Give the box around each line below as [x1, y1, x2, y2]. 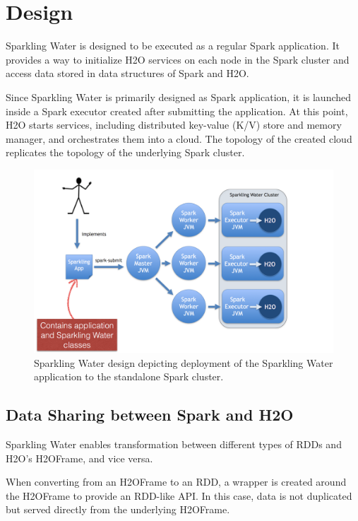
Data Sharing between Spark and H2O [6, 404, 294, 426]
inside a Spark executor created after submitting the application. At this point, [6, 103, 348, 118]
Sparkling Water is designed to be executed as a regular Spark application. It [6, 38, 340, 53]
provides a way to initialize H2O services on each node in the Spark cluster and [6, 52, 350, 66]
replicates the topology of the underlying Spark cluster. [6, 145, 245, 160]
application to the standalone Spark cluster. [34, 369, 224, 384]
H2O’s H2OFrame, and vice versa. [6, 450, 153, 465]
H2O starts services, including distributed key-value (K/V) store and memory [6, 117, 342, 132]
